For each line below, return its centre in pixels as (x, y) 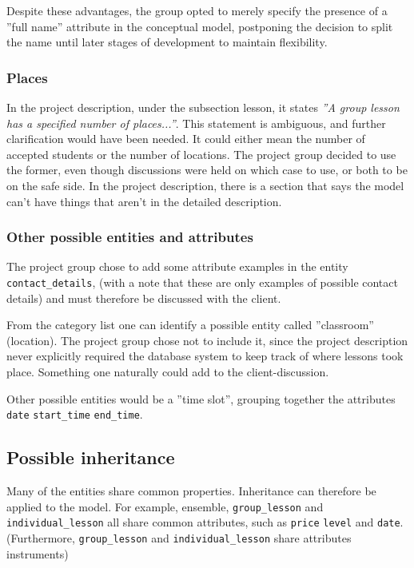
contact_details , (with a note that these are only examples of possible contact (202, 282)
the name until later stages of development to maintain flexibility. (167, 42)
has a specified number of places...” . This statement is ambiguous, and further (196, 123)
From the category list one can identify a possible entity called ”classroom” (190, 325)
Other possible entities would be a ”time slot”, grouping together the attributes (201, 398)
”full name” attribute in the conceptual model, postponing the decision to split (200, 26)
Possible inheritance (91, 457)
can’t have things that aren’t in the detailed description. (144, 201)
